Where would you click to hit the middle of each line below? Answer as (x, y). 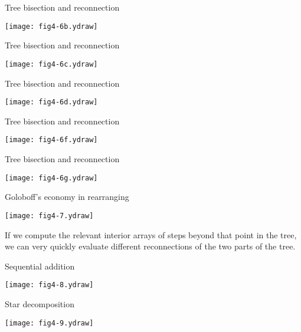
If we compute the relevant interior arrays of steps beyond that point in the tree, (151, 234)
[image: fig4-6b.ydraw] (51, 26)
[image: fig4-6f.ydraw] (51, 140)
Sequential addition (40, 266)
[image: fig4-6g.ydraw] (51, 178)
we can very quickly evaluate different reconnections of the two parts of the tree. (150, 246)
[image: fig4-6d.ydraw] (51, 102)
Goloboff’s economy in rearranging (67, 197)
